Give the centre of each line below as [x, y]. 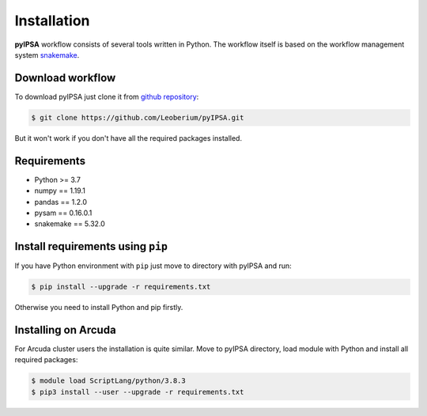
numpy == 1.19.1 [60, 191]
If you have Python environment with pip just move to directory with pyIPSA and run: [153, 266]
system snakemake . [47, 55]
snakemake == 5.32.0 [70, 224]
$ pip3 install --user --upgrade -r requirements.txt [138, 392]
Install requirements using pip [91, 246]
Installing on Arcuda [65, 329]
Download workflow [65, 78]
